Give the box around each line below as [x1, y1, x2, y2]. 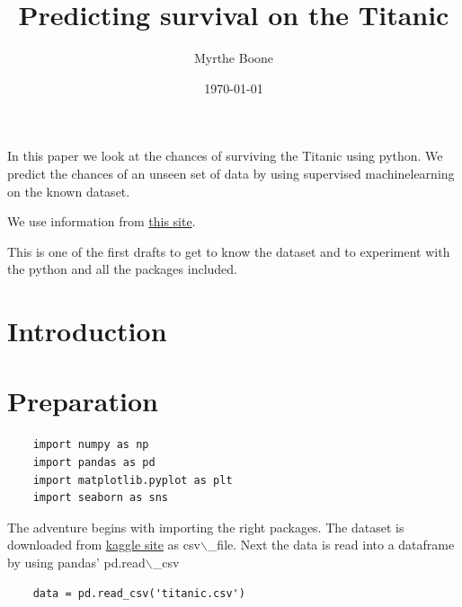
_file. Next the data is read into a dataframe [207, 535, 455, 554]
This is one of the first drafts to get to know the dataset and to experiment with [7, 242, 450, 260]
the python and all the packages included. [7, 260, 237, 278]
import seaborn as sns [32, 491, 168, 505]
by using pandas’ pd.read [7, 552, 146, 571]
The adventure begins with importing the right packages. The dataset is [7, 517, 404, 536]
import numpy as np [32, 438, 149, 452]
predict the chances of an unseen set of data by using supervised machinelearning [7, 163, 455, 182]
